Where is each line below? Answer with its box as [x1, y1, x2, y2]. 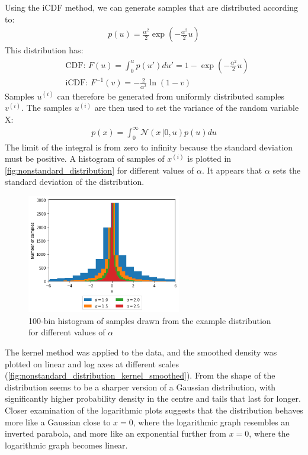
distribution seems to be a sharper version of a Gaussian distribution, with [5, 380, 276, 393]
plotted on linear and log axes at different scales [5, 357, 179, 370]
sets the [272, 164, 301, 176]
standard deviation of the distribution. [5, 175, 145, 188]
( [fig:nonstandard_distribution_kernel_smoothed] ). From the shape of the [5, 369, 275, 382]
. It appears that [202, 164, 262, 176]
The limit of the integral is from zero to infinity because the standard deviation [5, 140, 293, 153]
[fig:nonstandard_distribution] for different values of [5, 164, 194, 176]
